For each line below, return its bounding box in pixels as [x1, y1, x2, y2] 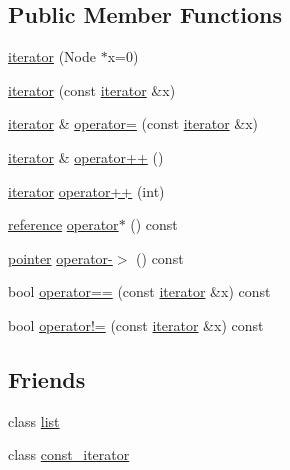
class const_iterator [8, 444, 130, 465]
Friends [8, 363, 86, 394]
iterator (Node [8, 46, 96, 67]
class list [8, 410, 60, 431]
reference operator [8, 214, 119, 235]
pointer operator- [8, 247, 113, 268]
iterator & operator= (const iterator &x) [8, 113, 259, 134]
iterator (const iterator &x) [8, 79, 176, 100]
